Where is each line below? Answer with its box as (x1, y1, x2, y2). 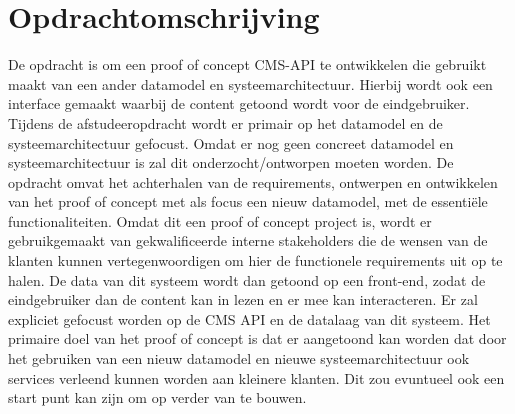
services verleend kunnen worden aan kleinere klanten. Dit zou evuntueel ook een (8, 367, 505, 388)
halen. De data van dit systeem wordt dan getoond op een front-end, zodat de (8, 269, 486, 290)
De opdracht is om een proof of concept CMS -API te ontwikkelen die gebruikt (8, 54, 487, 75)
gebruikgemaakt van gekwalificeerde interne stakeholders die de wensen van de (8, 230, 488, 251)
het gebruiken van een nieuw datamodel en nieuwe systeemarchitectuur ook (8, 348, 470, 369)
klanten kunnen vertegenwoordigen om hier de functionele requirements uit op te (8, 250, 503, 271)
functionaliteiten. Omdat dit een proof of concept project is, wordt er (8, 210, 432, 231)
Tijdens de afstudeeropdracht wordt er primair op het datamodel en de (8, 112, 443, 133)
